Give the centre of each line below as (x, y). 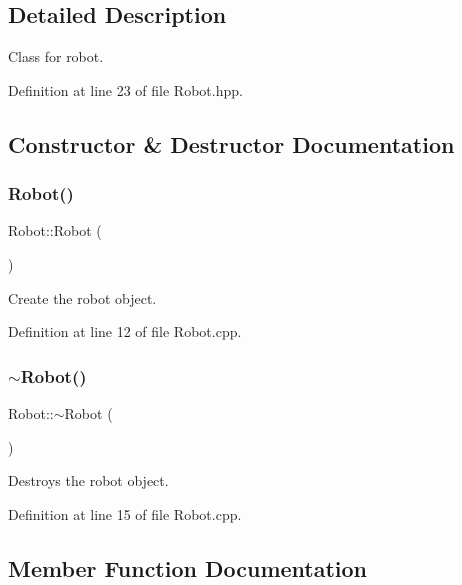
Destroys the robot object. (88, 480)
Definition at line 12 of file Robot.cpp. (125, 331)
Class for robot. (56, 56)
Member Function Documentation (188, 567)
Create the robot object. (82, 297)
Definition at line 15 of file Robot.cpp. (125, 513)
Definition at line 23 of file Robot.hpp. (125, 89)
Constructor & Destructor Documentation (231, 143)
